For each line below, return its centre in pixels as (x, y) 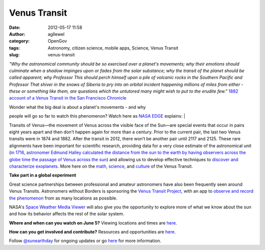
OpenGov (57, 41)
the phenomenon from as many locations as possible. (63, 198)
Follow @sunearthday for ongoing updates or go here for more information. (85, 241)
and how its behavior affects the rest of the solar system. (67, 214)
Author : (17, 34)
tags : (14, 48)
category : (19, 41)
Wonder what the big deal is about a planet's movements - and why (77, 107)
